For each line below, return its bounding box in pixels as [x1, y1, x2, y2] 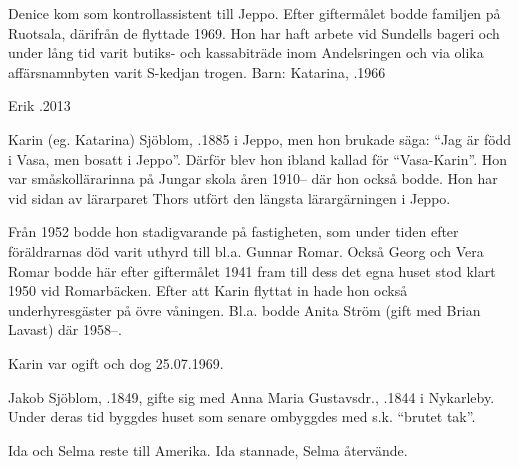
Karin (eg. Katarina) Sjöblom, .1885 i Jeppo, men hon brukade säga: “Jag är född [8, 128, 512, 149]
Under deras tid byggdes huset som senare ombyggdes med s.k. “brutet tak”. [8, 406, 476, 427]
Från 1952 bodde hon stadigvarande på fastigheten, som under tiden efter [8, 221, 459, 242]
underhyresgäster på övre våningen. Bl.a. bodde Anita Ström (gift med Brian [8, 299, 481, 320]
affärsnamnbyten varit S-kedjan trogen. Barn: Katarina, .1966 [8, 61, 386, 82]
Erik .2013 [8, 95, 71, 116]
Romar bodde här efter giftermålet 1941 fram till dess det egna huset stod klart [8, 260, 496, 281]
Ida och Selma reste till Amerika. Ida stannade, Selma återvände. [8, 439, 408, 460]
